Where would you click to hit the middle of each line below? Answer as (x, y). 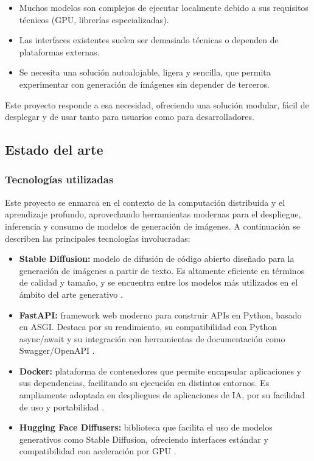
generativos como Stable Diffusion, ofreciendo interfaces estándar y (144, 439)
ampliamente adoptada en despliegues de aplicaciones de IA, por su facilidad (162, 395)
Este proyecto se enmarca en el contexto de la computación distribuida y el (145, 202)
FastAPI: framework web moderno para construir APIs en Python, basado (160, 315)
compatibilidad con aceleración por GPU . (98, 451)
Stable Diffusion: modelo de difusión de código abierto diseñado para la (157, 259)
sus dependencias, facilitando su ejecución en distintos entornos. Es (144, 383)
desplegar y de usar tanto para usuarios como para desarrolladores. (130, 117)
